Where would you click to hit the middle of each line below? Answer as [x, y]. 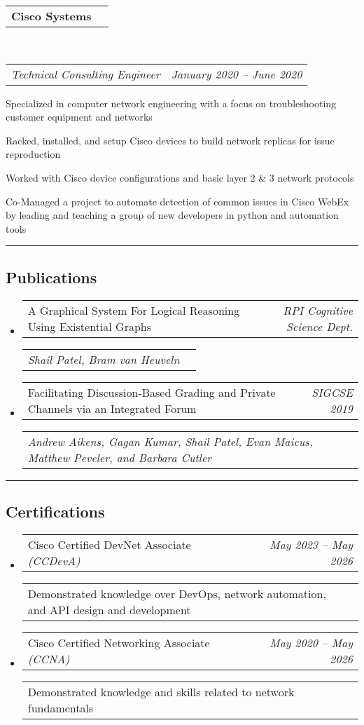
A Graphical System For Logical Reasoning [134, 310]
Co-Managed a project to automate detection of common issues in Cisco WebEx [177, 201]
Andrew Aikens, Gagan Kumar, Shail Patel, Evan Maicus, [170, 441]
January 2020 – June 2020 [237, 74]
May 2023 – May [311, 544]
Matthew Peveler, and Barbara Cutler [120, 457]
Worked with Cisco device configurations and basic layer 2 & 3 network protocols [180, 177]
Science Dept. [319, 326]
